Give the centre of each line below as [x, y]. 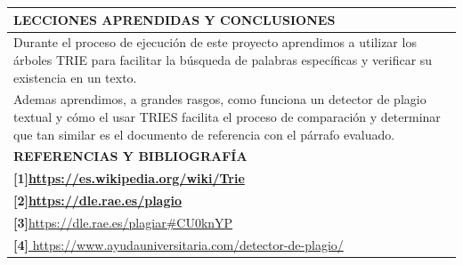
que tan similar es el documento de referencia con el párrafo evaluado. [204, 134]
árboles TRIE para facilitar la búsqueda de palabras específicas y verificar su [223, 59]
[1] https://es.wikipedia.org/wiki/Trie [129, 178]
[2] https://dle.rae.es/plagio [98, 201]
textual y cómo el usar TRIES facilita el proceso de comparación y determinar [227, 116]
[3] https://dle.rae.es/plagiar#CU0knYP [123, 222]
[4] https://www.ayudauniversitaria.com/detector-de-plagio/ [179, 244]
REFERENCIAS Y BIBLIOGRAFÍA [130, 156]
